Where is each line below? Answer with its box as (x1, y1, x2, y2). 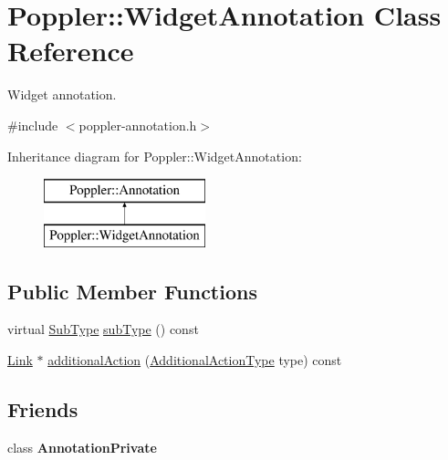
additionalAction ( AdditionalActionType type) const (47, 350, 342, 370)
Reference (7, 32, 134, 69)
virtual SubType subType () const (7, 319, 199, 339)
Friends (7, 395, 78, 423)
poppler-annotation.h (78, 115, 197, 134)
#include (7, 115, 58, 134)
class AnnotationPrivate (7, 437, 157, 456)
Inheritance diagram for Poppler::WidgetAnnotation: (7, 146, 302, 165)
